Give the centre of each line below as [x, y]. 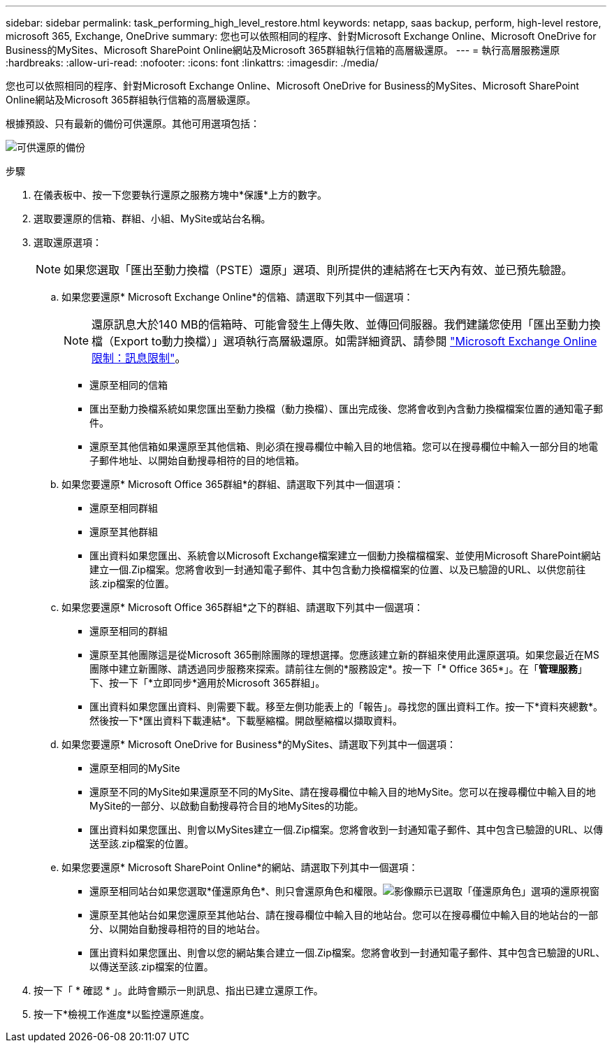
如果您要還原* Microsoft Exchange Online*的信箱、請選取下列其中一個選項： [238, 297]
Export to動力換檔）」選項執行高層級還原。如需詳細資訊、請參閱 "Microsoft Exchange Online [356, 341]
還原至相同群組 [124, 508]
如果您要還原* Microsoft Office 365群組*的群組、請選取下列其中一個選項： [233, 484]
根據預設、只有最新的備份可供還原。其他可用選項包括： [133, 123]
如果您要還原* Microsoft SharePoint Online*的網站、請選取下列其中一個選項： [240, 867]
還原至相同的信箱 [129, 385]
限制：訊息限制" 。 [139, 358]
